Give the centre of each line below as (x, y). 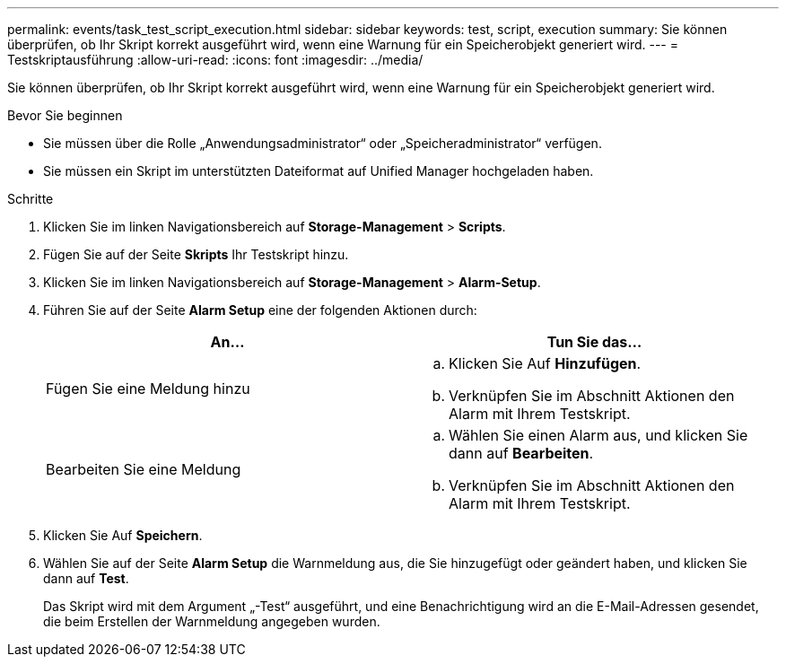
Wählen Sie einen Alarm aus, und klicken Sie (598, 435)
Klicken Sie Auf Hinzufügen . (545, 363)
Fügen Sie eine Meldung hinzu (148, 389)
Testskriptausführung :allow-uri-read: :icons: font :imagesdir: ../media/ (215, 60)
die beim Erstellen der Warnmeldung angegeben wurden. (212, 621)
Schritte (31, 199)
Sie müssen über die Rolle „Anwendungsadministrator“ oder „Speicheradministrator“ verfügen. (323, 143)
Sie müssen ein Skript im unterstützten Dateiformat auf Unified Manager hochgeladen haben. (319, 171)
